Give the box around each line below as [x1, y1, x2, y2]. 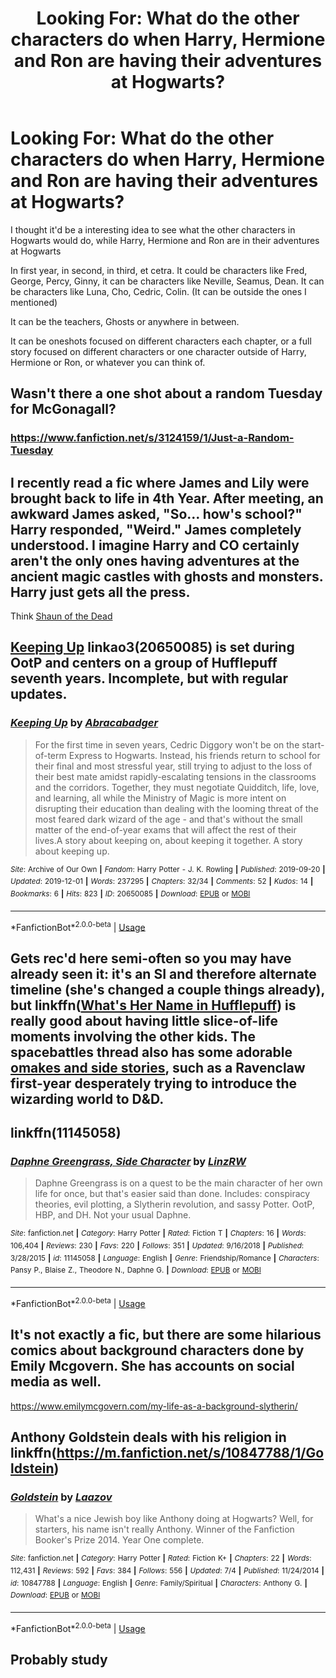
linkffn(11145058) [10, 1125, 122, 1142]
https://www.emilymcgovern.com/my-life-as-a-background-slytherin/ [10, 1400, 298, 1412]
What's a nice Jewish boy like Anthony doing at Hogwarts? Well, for [34, 1513, 314, 1525]
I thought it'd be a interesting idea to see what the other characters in [10, 223, 296, 236]
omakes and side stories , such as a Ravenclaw [10, 1059, 306, 1076]
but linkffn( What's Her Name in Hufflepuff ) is [10, 997, 297, 1014]
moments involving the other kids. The [10, 1028, 256, 1045]
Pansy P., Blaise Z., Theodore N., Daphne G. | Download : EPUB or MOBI [10, 1265, 262, 1276]
